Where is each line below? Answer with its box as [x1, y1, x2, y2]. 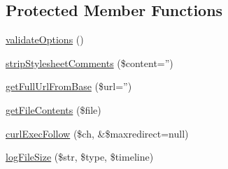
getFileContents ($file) [6, 102, 101, 117]
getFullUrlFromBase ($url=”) [6, 79, 132, 94]
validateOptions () [6, 32, 84, 47]
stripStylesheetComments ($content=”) [6, 55, 173, 70]
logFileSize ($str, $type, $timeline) [6, 149, 154, 164]
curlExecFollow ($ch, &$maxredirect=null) [6, 126, 189, 140]
